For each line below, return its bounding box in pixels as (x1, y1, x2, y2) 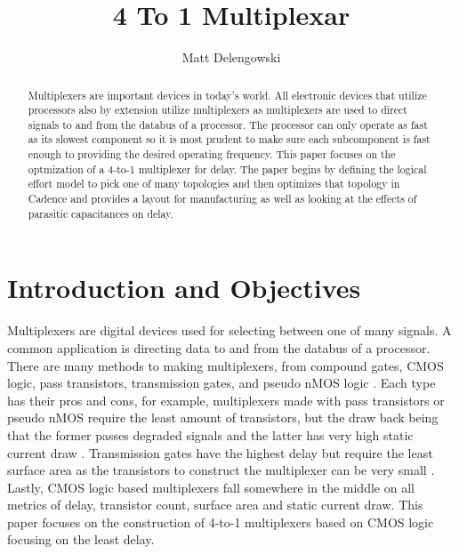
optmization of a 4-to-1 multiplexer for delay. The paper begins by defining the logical (28, 161, 427, 176)
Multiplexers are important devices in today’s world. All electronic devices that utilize (28, 87, 427, 102)
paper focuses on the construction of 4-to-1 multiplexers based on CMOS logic (7, 512, 434, 531)
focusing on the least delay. (7, 530, 155, 549)
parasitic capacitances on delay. (28, 205, 173, 221)
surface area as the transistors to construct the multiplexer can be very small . (7, 461, 435, 479)
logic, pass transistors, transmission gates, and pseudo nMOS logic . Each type (7, 373, 436, 392)
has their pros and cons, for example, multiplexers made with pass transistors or (7, 390, 445, 409)
